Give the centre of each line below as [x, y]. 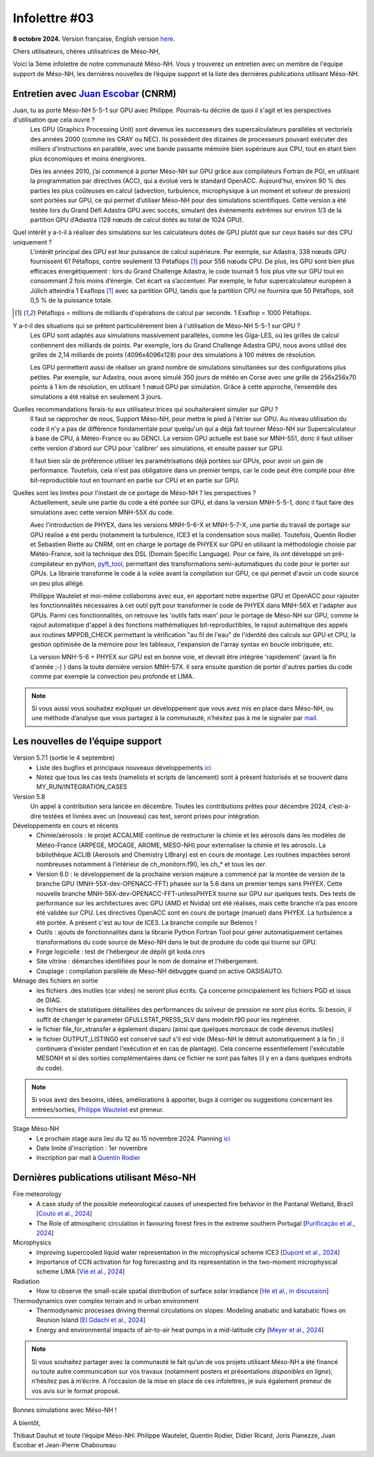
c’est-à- [340, 806]
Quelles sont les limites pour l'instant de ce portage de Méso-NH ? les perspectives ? [134, 493]
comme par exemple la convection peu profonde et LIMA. [112, 677]
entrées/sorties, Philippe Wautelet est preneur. [98, 1109]
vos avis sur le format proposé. [76, 1391]
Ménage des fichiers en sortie [55, 981]
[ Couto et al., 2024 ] [64, 1214]
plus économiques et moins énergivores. [88, 159]
